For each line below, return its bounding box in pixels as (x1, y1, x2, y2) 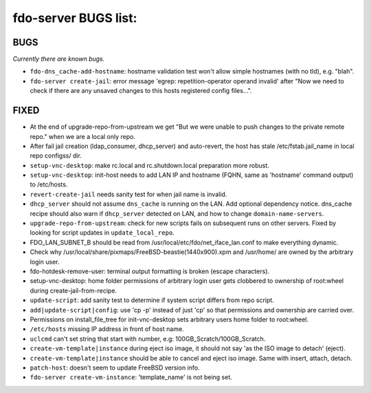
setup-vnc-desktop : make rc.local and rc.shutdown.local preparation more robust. (30, 161, 269, 169)
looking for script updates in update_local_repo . (30, 229, 175, 237)
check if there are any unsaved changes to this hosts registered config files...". (30, 87, 252, 95)
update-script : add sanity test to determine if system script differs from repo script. (30, 296, 274, 304)
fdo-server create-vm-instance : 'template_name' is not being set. (30, 373, 233, 381)
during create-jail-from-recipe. (30, 286, 117, 295)
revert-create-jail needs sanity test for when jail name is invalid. (30, 190, 227, 198)
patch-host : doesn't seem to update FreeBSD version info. (30, 363, 200, 372)
